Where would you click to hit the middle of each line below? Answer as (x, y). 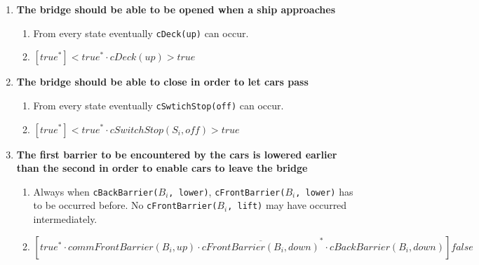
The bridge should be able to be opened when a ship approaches (176, 9)
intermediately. (65, 219)
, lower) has (324, 191)
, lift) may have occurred (287, 205)
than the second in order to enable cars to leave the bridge (162, 168)
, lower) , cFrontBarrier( (227, 191)
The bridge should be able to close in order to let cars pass (162, 82)
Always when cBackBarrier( (96, 191)
